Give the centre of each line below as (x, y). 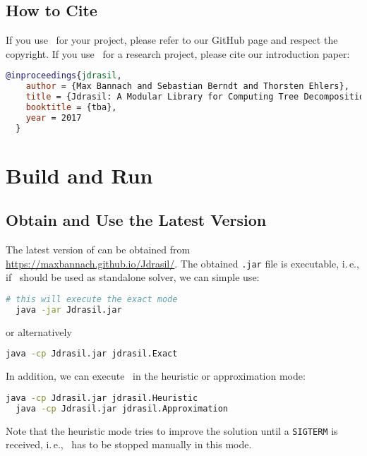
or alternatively (39, 331)
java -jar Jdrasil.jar (69, 310)
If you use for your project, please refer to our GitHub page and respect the (172, 40)
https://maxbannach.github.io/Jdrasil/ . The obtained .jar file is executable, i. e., (182, 263)
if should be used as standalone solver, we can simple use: (133, 277)
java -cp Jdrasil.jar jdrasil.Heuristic (102, 398)
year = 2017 (54, 118)
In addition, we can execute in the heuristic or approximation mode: (156, 376)
